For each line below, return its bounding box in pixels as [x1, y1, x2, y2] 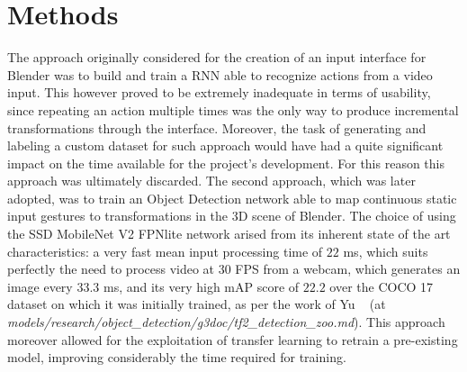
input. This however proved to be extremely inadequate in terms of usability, [7, 83, 431, 102]
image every [7, 277, 73, 295]
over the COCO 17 [329, 277, 434, 295]
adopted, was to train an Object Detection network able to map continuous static [7, 188, 457, 207]
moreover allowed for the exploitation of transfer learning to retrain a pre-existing [7, 330, 458, 349]
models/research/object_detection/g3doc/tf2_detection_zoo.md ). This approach [7, 313, 445, 331]
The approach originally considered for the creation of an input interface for [7, 48, 427, 67]
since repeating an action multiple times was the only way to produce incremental [7, 100, 459, 119]
